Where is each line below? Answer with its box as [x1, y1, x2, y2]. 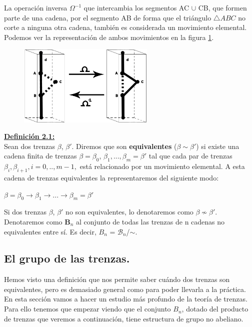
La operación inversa [4, 2, 67, 12]
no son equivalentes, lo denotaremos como [65, 206, 193, 217]
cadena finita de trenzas [4, 150, 77, 161]
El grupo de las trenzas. [4, 250, 130, 266]
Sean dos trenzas [4, 140, 55, 151]
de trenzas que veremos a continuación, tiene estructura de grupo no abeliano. [4, 313, 243, 323]
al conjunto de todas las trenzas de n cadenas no [76, 216, 225, 226]
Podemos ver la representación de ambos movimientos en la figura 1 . [4, 31, 214, 42]
